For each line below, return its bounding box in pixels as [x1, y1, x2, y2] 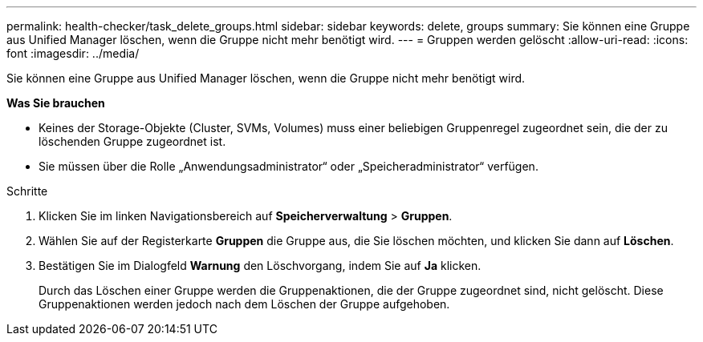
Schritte [6, 184, 48, 198]
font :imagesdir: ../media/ [6, 46, 140, 60]
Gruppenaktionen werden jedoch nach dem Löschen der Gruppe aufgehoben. [39, 297, 450, 311]
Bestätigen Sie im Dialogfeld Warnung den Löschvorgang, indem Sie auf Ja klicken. [39, 259, 482, 272]
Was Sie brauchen [6, 96, 105, 110]
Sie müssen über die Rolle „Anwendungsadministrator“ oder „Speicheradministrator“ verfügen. [39, 159, 538, 173]
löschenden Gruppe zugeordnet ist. [39, 135, 226, 148]
